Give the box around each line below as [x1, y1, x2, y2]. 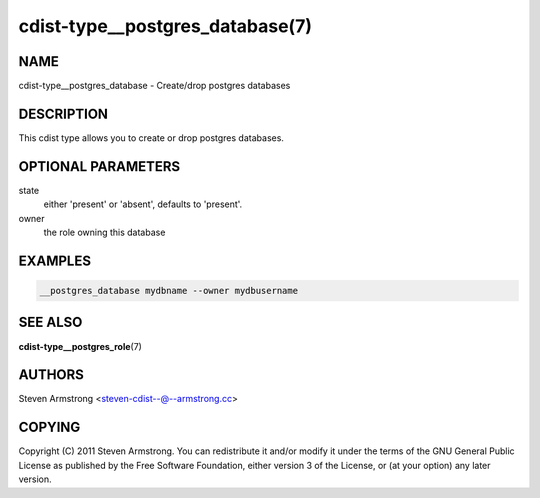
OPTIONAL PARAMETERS [18, 158, 181, 175]
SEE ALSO [18, 314, 83, 331]
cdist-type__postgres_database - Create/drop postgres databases [18, 80, 291, 92]
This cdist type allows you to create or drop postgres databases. [18, 131, 285, 144]
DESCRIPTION [18, 105, 109, 122]
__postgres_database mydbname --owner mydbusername [39, 285, 299, 297]
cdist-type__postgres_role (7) [18, 340, 142, 352]
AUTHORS [18, 366, 85, 384]
